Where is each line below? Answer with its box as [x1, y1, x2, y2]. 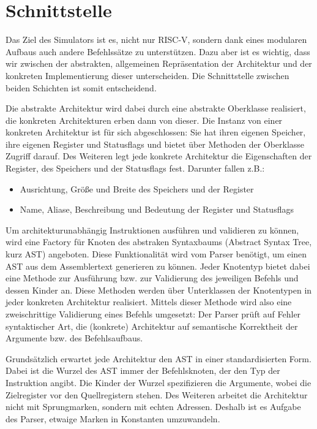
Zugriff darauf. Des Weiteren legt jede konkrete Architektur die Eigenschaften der [6, 150, 312, 162]
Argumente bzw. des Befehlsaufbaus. [6, 332, 143, 344]
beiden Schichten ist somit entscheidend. [6, 81, 157, 94]
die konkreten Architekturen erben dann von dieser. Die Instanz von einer [6, 113, 283, 126]
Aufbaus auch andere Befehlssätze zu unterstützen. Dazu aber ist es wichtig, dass [6, 45, 310, 58]
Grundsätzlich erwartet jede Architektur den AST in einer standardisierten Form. [6, 352, 311, 365]
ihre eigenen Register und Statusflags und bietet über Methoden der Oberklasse [6, 137, 305, 150]
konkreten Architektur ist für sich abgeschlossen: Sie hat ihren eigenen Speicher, [6, 126, 306, 139]
